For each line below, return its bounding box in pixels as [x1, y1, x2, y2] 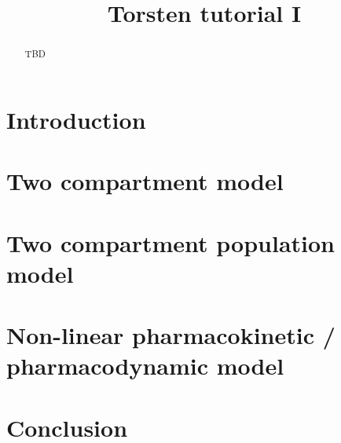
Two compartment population [6, 226, 335, 258]
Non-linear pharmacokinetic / [6, 319, 335, 351]
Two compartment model [6, 165, 284, 197]
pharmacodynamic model [6, 350, 284, 382]
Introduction [6, 103, 146, 135]
